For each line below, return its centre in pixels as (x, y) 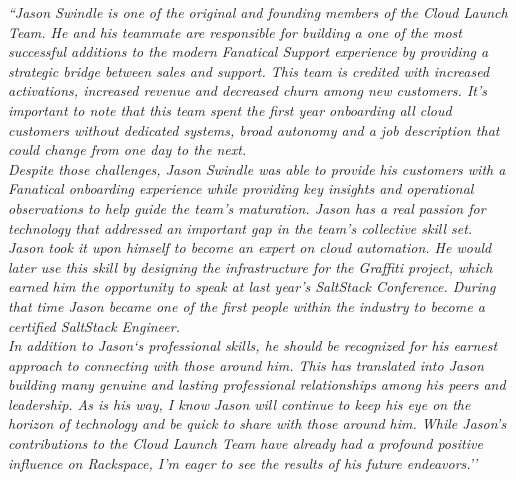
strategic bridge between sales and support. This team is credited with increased (249, 70)
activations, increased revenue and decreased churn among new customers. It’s (247, 90)
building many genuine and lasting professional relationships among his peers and (257, 384)
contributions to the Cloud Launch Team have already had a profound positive (245, 443)
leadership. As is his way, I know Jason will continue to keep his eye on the (239, 403)
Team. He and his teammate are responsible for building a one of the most (235, 31)
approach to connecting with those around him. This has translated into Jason (246, 364)
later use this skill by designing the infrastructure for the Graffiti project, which (250, 266)
